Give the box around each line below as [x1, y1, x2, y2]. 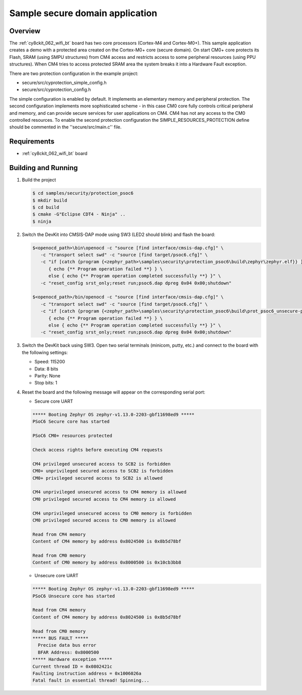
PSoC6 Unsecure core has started [32, 593, 115, 599]
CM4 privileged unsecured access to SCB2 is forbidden [32, 461, 171, 467]
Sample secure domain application [9, 8, 158, 19]
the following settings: [22, 349, 68, 355]
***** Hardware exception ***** [32, 657, 113, 662]
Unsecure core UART [34, 573, 79, 579]
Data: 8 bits [34, 365, 58, 372]
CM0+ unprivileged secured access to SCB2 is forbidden [32, 468, 174, 474]
